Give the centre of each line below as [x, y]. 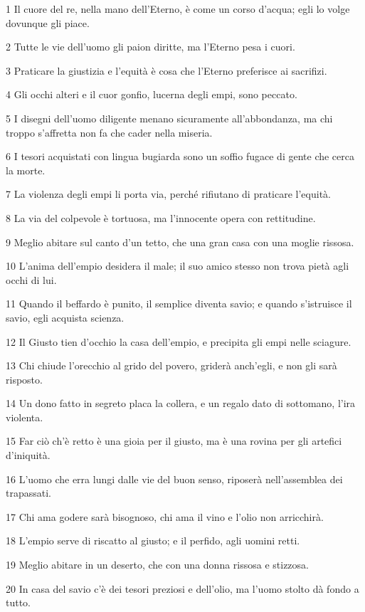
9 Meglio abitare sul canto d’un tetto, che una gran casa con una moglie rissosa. [180, 242]
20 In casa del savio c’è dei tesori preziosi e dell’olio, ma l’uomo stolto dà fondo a [182, 588]
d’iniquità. [28, 455]
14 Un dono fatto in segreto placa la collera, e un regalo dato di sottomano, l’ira [181, 403]
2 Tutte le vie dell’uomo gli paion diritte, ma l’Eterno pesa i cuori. [150, 47]
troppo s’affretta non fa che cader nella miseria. [109, 132]
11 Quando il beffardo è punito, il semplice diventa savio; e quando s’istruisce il [179, 304]
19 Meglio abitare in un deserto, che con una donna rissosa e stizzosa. [157, 565]
